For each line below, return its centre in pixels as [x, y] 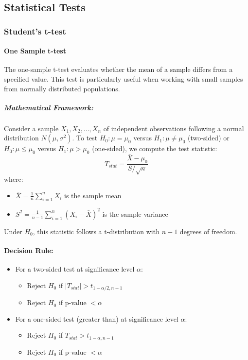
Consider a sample [31, 128]
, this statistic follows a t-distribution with [96, 231]
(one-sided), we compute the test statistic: [155, 148]
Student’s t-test [35, 31]
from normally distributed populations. [62, 88]
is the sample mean [93, 195]
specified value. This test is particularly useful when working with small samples [124, 79]
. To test [85, 138]
